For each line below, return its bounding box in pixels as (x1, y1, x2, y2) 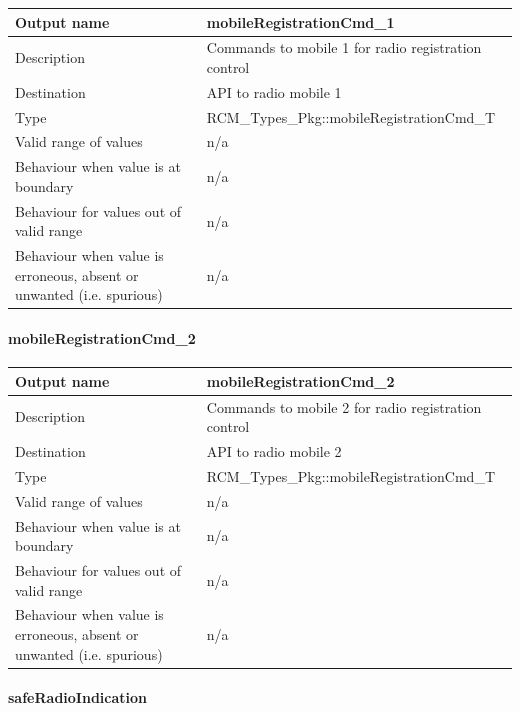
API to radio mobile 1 (206, 81, 342, 102)
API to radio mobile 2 (206, 441, 342, 462)
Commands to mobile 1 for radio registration (206, 37, 482, 58)
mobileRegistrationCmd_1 (206, 11, 395, 32)
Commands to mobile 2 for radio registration (206, 396, 482, 417)
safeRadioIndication (8, 687, 148, 708)
